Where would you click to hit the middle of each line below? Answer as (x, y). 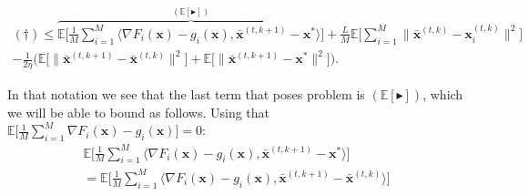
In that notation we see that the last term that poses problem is (186, 94)
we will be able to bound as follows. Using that (139, 112)
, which (443, 94)
